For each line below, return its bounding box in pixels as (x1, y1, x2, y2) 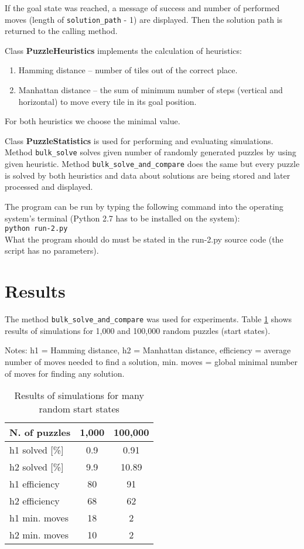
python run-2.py (5, 224, 68, 233)
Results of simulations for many (14, 388, 144, 403)
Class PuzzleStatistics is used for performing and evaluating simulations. (5, 134, 274, 146)
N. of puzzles (9, 425, 71, 439)
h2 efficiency (9, 494, 60, 508)
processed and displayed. (5, 180, 93, 193)
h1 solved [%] (9, 443, 64, 457)
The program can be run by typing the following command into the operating (5, 200, 283, 212)
